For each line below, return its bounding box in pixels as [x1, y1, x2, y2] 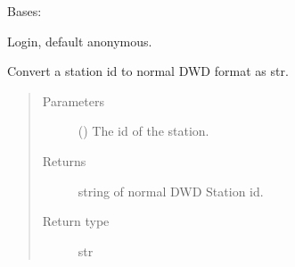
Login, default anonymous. [7, 31, 152, 50]
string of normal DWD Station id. [78, 181, 264, 200]
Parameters [42, 91, 104, 110]
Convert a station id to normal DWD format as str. [7, 62, 289, 80]
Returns [42, 151, 86, 170]
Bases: [7, 2, 42, 20]
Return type [42, 212, 110, 230]
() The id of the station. [78, 121, 209, 140]
